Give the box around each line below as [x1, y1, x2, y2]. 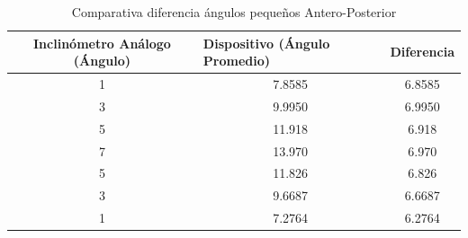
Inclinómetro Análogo [33, 33, 171, 52]
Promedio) [202, 51, 271, 70]
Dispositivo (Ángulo [202, 33, 330, 52]
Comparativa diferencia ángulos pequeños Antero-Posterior [71, 3, 397, 21]
